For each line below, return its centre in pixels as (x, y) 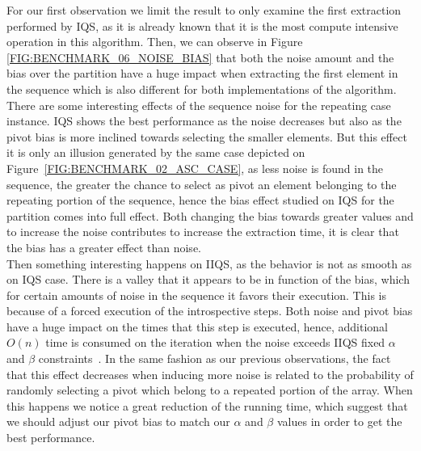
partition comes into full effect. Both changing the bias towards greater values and (210, 215)
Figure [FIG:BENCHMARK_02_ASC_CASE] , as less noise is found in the (195, 168)
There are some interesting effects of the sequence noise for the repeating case (199, 105)
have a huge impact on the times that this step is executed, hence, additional (197, 326)
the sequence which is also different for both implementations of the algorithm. (202, 89)
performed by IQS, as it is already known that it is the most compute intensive (202, 25)
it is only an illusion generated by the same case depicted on (156, 152)
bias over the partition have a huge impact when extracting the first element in (202, 73)
